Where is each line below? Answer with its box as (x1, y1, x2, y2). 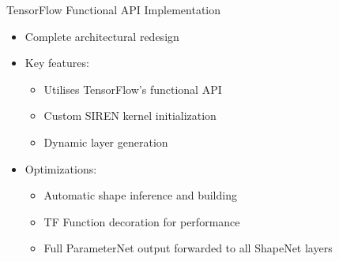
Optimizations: (24, 160, 97, 177)
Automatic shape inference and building (43, 187, 237, 203)
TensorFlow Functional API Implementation (6, 2, 220, 17)
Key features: (24, 54, 89, 71)
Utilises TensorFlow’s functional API (43, 80, 222, 97)
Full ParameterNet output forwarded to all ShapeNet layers (43, 240, 333, 256)
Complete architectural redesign (24, 28, 179, 44)
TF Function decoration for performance (43, 213, 240, 229)
